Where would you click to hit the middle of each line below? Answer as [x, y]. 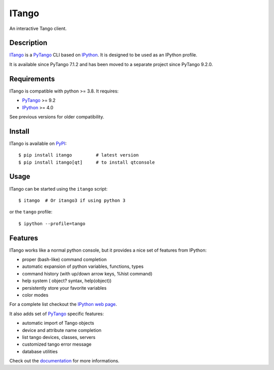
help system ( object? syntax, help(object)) [67, 281]
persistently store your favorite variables [64, 288]
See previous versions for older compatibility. [57, 116]
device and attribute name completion [62, 330]
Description [28, 43]
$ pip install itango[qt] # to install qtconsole [87, 162]
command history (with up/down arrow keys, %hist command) [87, 273]
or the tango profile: [31, 212]
